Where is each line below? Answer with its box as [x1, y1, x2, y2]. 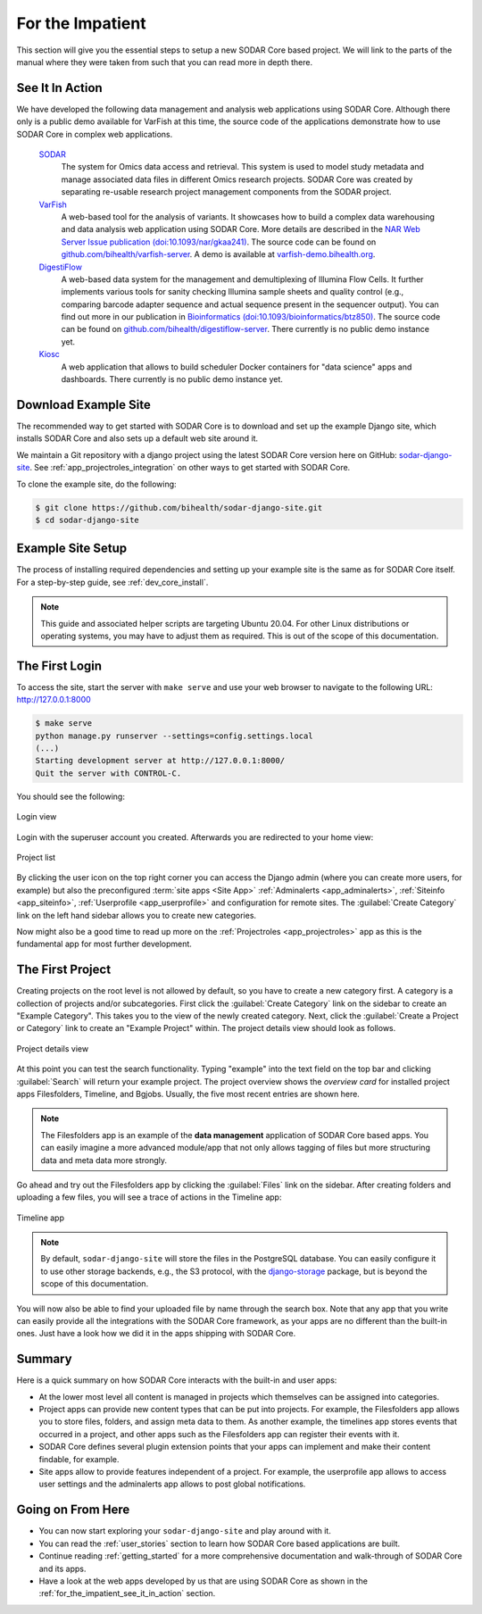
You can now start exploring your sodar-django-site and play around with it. [38, 1526, 332, 1536]
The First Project [16, 962, 112, 978]
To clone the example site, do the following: [16, 478, 178, 489]
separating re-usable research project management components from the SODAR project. [61, 187, 392, 197]
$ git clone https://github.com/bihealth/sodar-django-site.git [35, 503, 323, 512]
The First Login [16, 658, 103, 673]
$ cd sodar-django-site [35, 514, 140, 525]
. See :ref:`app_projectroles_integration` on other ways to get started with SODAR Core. [29, 462, 351, 473]
